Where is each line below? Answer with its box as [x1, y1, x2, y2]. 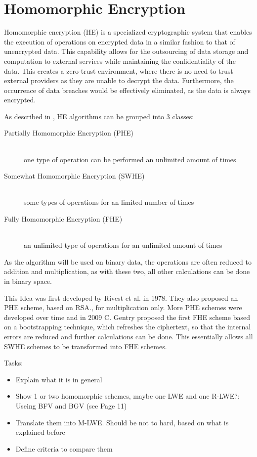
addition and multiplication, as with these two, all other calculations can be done [4, 266, 250, 276]
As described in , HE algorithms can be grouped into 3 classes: [4, 111, 194, 121]
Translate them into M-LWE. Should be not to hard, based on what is [15, 417, 229, 427]
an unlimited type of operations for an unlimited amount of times [24, 240, 222, 250]
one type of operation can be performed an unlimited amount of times [24, 154, 236, 164]
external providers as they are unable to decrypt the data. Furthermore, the [4, 75, 234, 86]
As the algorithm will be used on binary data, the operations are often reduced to [4, 256, 252, 267]
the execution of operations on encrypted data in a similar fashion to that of [4, 36, 235, 46]
